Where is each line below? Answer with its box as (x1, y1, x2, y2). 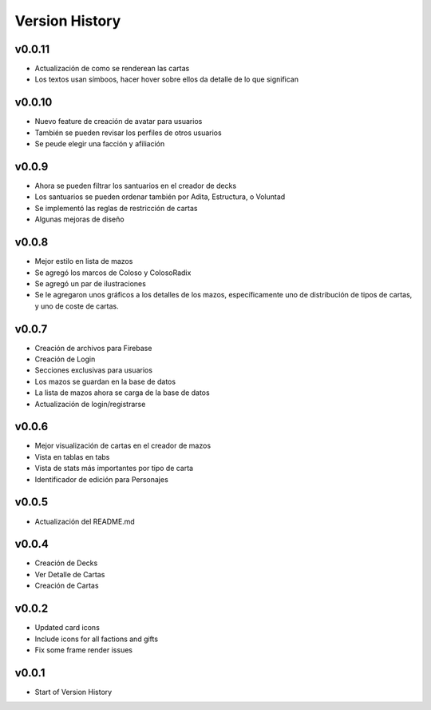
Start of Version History (34, 687, 113, 696)
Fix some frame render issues (34, 644, 133, 655)
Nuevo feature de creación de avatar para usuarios (34, 117, 203, 126)
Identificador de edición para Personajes (34, 474, 169, 484)
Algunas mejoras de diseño (34, 214, 125, 224)
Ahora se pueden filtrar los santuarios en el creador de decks (34, 181, 237, 191)
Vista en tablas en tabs (34, 452, 110, 461)
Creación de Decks (34, 558, 98, 568)
